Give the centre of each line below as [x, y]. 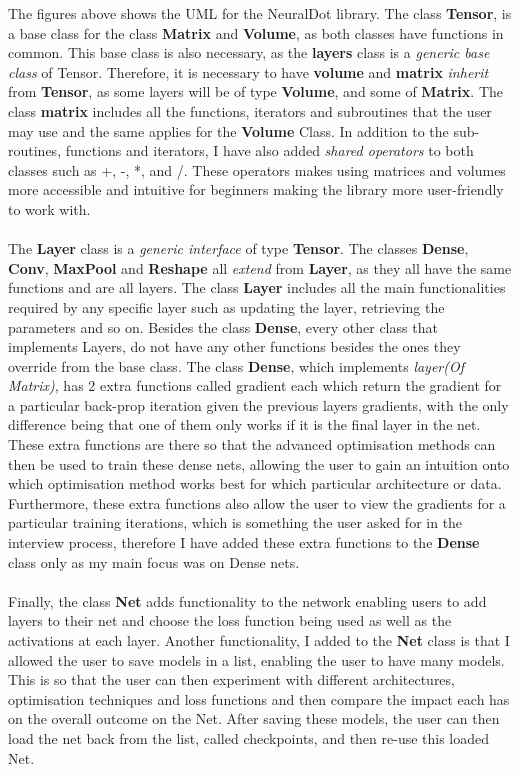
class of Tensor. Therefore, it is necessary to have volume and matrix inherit [248, 71]
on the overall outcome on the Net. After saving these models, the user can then [254, 718]
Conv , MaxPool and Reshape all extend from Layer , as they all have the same [260, 267]
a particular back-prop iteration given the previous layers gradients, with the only [258, 404]
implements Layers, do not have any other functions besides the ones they [234, 346]
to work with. [49, 208]
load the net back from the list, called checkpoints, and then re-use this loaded [249, 737]
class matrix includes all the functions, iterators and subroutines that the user [250, 110]
